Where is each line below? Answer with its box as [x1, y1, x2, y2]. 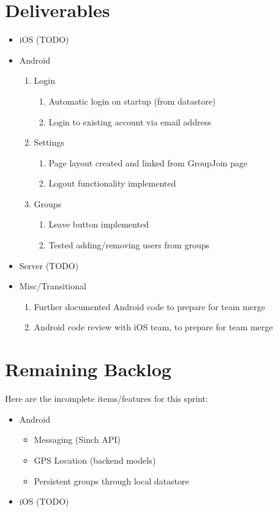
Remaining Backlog [5, 357, 171, 382]
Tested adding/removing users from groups [48, 239, 209, 251]
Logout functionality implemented [48, 177, 176, 190]
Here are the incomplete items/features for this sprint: [5, 392, 208, 405]
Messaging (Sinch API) [34, 433, 121, 446]
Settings [34, 136, 64, 149]
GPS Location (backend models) [34, 453, 156, 466]
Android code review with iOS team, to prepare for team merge [34, 321, 273, 333]
